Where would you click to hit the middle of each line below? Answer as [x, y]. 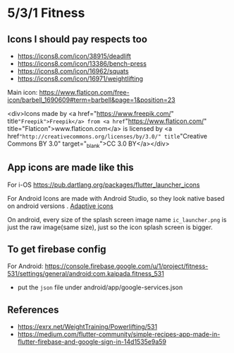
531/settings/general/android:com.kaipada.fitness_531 [86, 274]
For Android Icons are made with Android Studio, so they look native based [116, 198]
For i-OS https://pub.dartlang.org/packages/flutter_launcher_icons [104, 185]
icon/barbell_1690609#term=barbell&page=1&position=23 [91, 100]
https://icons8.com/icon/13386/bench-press [82, 64]
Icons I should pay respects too [78, 39]
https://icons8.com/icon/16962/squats [73, 71]
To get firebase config [57, 249]
